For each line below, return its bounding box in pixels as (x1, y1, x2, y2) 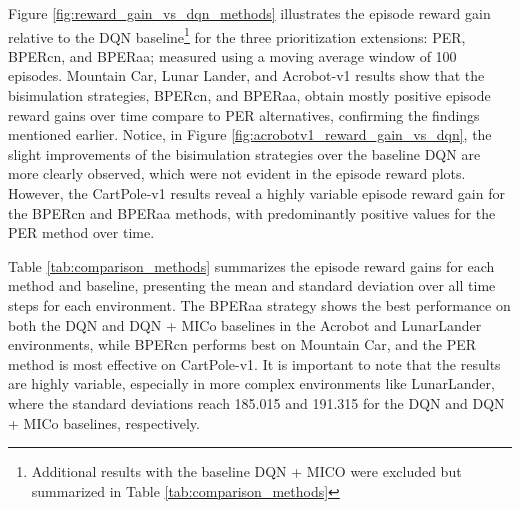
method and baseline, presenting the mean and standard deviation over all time (8, 275, 496, 296)
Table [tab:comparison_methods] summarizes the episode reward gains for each (8, 255, 495, 276)
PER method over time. (8, 222, 155, 243)
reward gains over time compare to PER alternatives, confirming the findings (8, 104, 480, 125)
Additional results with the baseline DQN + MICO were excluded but (31, 461, 462, 482)
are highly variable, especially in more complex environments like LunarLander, (8, 373, 495, 394)
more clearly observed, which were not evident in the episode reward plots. (8, 163, 466, 184)
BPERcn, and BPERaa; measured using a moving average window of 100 (8, 45, 457, 66)
